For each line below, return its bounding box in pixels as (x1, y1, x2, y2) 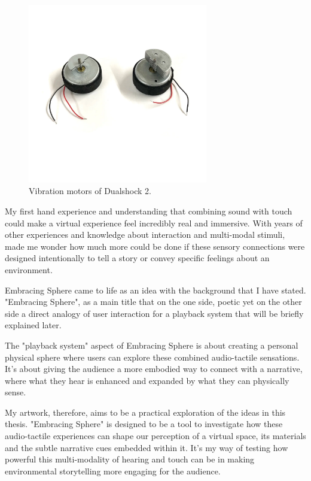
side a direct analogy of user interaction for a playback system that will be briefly (5, 307, 304, 319)
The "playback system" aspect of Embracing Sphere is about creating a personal (5, 338, 298, 351)
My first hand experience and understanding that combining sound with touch (5, 204, 292, 217)
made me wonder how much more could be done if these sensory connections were (5, 240, 305, 252)
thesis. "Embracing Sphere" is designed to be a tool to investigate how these (5, 418, 283, 430)
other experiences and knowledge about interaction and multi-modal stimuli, (5, 228, 285, 241)
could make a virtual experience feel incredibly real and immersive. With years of (5, 216, 303, 229)
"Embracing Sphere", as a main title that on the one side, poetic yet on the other (5, 295, 302, 308)
